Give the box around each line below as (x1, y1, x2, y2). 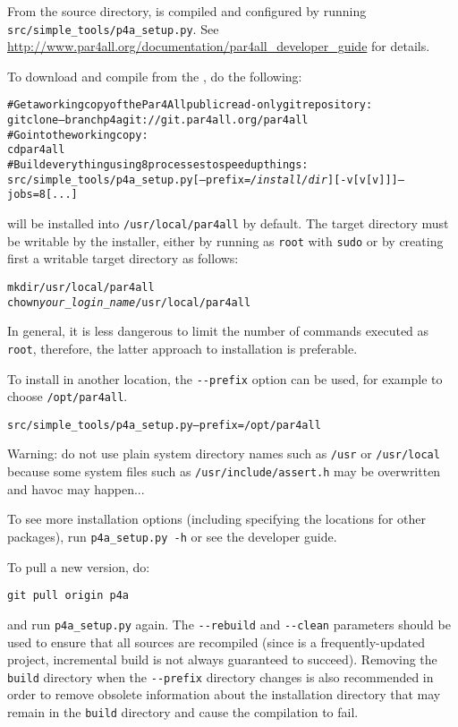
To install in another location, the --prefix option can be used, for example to (7, 369, 443, 388)
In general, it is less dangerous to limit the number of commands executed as (7, 321, 429, 340)
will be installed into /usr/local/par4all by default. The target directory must (7, 214, 449, 233)
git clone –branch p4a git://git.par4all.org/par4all (7, 114, 309, 127)
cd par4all (7, 143, 65, 157)
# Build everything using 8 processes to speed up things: (7, 158, 309, 172)
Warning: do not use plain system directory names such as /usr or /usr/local (7, 444, 440, 463)
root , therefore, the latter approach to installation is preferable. (7, 338, 358, 357)
